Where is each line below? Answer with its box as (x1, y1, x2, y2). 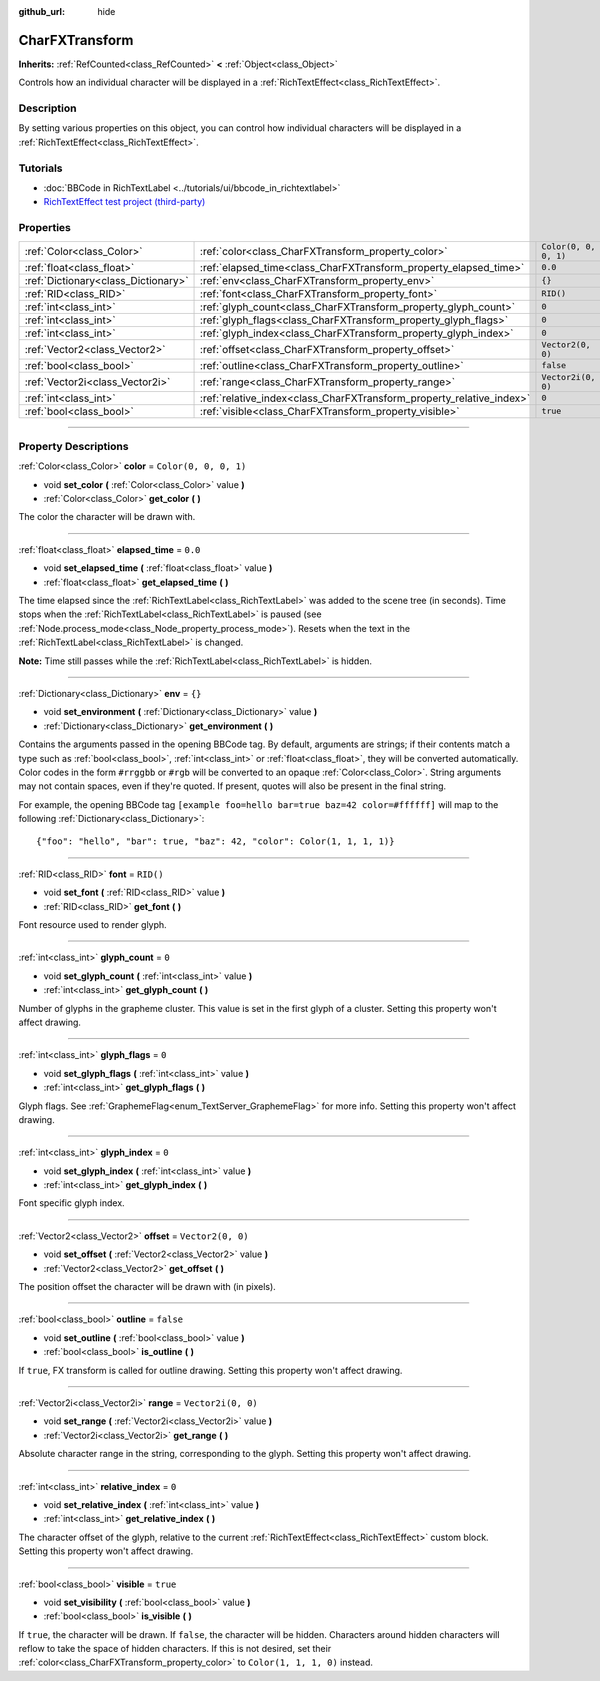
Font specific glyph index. (18, 1197, 125, 1209)
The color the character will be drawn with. (18, 511, 196, 523)
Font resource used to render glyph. (18, 919, 167, 931)
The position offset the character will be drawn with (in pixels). (18, 1281, 277, 1293)
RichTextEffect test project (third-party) (43, 196, 206, 208)
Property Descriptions (18, 439, 129, 453)
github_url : (18, 6, 65, 17)
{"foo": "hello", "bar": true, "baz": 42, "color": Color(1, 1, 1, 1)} (36, 836, 395, 847)
